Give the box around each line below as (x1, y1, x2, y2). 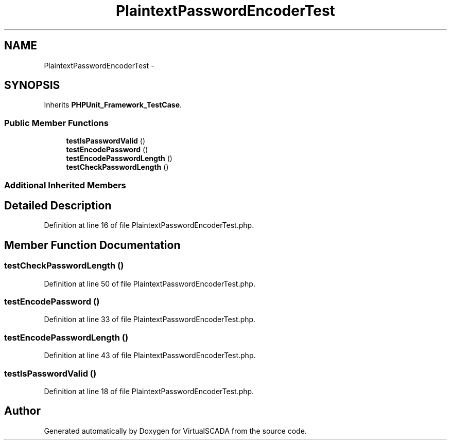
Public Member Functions (4, 117, 109, 128)
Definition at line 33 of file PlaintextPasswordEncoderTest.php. (44, 315, 256, 324)
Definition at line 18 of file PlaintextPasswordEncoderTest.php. (44, 386, 254, 396)
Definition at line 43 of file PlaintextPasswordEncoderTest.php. (44, 351, 256, 360)
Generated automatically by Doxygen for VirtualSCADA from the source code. (44, 426, 307, 435)
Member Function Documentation (4, 238, 181, 252)
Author (4, 404, 41, 418)
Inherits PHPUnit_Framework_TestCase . (44, 100, 182, 110)
